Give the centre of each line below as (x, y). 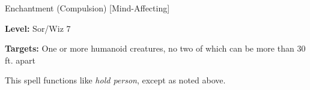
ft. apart (20, 60)
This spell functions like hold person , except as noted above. (115, 80)
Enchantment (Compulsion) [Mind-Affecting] (87, 8)
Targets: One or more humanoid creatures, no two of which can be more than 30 (155, 48)
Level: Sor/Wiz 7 (38, 28)
